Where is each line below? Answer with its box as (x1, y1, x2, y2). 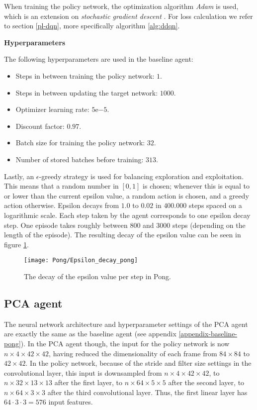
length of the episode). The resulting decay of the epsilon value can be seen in (4, 229, 241, 240)
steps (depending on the (172, 219, 246, 230)
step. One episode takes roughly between (4, 219, 128, 230)
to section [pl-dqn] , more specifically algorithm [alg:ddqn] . (4, 20, 180, 31)
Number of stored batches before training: (15, 154, 144, 164)
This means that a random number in (4, 181, 119, 191)
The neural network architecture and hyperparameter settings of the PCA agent (4, 318, 248, 329)
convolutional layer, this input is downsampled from (4, 367, 162, 378)
